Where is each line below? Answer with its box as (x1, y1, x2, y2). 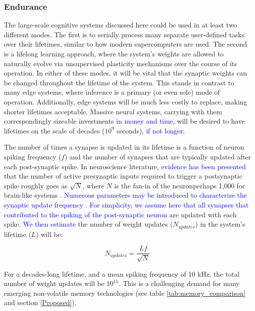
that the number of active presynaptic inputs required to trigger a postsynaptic (4, 171, 242, 181)
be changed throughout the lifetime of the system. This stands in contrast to (4, 77, 234, 87)
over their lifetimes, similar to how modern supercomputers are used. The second (4, 39, 247, 49)
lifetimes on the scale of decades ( (4, 125, 105, 135)
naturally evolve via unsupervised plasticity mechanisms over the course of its (4, 58, 237, 68)
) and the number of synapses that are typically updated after (64, 151, 251, 161)
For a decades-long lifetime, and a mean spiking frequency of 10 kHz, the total (4, 268, 240, 279)
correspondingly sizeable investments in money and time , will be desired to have (4, 116, 245, 126)
